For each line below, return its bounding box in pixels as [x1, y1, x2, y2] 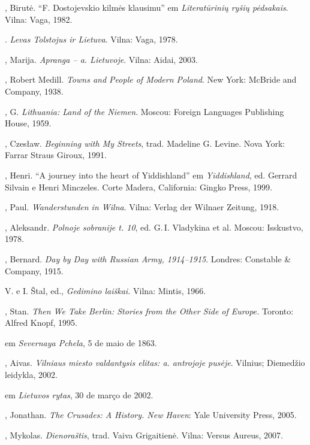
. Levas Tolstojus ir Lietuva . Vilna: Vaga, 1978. [5, 33, 178, 46]
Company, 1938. [5, 84, 64, 97]
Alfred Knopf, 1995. [5, 316, 78, 329]
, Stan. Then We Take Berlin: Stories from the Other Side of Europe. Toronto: [5, 304, 294, 317]
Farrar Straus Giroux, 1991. [5, 149, 107, 161]
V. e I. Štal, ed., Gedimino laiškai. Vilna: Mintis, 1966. [5, 284, 206, 297]
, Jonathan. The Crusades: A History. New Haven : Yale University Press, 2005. [5, 408, 297, 421]
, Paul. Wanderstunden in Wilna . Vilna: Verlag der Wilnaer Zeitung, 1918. [5, 201, 279, 213]
